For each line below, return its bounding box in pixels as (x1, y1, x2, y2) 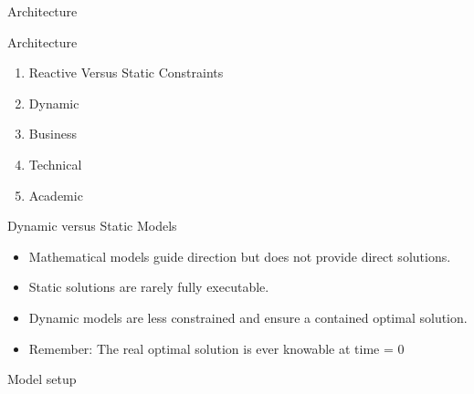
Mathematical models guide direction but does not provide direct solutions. (28, 246, 451, 265)
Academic (28, 185, 83, 204)
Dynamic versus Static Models (7, 216, 177, 235)
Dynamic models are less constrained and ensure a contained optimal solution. (28, 307, 468, 327)
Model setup (7, 369, 77, 389)
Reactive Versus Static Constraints (28, 63, 224, 82)
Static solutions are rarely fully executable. (28, 277, 269, 296)
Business (28, 124, 77, 143)
